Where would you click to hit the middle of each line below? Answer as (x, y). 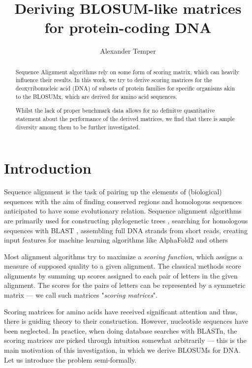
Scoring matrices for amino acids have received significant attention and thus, (121, 311)
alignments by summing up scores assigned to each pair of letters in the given (121, 275)
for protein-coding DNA (128, 27)
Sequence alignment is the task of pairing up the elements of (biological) (113, 192)
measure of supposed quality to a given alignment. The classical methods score (123, 266)
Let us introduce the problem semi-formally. (70, 359)
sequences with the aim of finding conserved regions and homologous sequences (123, 201)
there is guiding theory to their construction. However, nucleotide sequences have (126, 321)
